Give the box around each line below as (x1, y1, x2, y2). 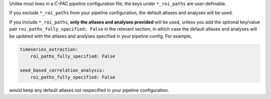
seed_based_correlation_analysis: (20, 67, 105, 73)
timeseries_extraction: (20, 46, 79, 52)
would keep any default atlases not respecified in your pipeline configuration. (9, 87, 169, 93)
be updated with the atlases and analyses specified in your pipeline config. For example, (9, 33, 192, 39)
